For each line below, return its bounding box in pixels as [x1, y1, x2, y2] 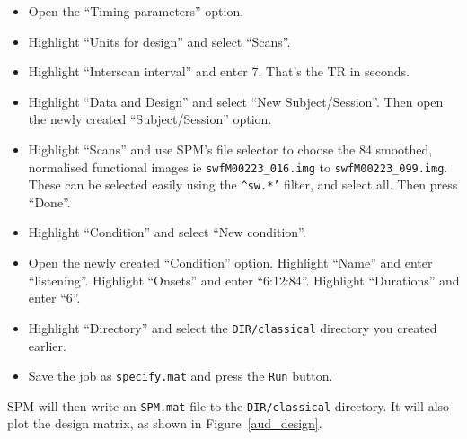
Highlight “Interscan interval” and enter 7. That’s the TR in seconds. [28, 62, 410, 81]
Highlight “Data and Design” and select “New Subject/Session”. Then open [28, 92, 444, 110]
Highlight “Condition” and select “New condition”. [28, 223, 306, 241]
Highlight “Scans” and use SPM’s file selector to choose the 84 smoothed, [28, 139, 433, 158]
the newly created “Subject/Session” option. [28, 110, 272, 128]
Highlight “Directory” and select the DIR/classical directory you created [28, 318, 437, 337]
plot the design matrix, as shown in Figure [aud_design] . [7, 414, 322, 433]
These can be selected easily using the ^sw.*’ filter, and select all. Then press [28, 175, 458, 194]
